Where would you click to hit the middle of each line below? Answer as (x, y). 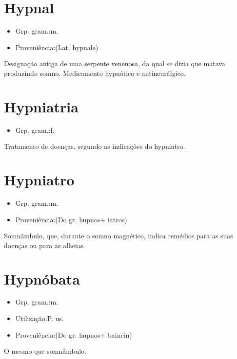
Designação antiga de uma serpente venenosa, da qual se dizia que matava (115, 63)
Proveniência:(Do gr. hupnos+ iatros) (71, 219)
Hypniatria (41, 106)
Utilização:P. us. (39, 318)
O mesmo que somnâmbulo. (45, 351)
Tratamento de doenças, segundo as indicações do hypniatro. (95, 146)
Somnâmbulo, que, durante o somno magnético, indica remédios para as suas (118, 236)
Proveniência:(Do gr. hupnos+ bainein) (74, 334)
